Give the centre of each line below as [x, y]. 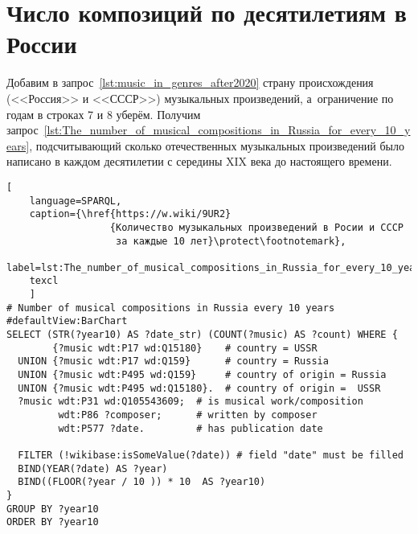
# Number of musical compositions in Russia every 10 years [171, 308]
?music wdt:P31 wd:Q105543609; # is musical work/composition [191, 402]
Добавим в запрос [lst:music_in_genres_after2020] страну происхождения [190, 82]
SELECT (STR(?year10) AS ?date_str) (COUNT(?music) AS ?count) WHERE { [202, 335]
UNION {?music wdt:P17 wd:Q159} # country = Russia [173, 361]
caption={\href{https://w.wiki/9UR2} [130, 214]
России [42, 44]
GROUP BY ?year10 [53, 509]
